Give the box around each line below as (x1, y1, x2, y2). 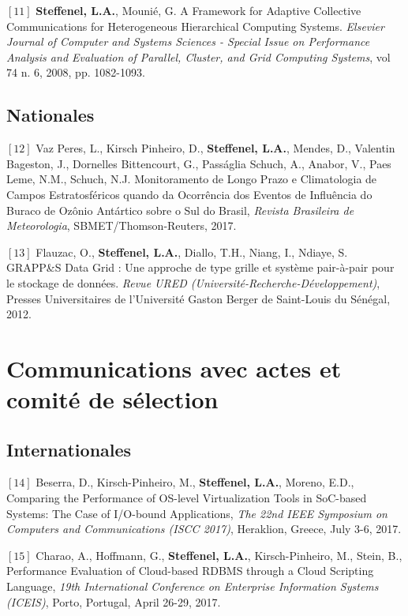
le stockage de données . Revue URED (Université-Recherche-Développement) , (6, 274, 380, 291)
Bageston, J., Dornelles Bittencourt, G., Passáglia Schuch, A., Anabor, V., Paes (6, 155, 391, 171)
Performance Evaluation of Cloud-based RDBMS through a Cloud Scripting (6, 562, 374, 579)
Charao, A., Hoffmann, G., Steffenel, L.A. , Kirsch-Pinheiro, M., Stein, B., (36, 547, 402, 563)
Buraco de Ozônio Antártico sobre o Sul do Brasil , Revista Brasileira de (6, 201, 354, 218)
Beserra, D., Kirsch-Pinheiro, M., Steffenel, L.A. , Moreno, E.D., (36, 474, 354, 490)
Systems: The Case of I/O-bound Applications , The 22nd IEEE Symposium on (6, 505, 387, 521)
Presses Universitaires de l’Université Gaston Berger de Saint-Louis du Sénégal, (6, 290, 391, 306)
